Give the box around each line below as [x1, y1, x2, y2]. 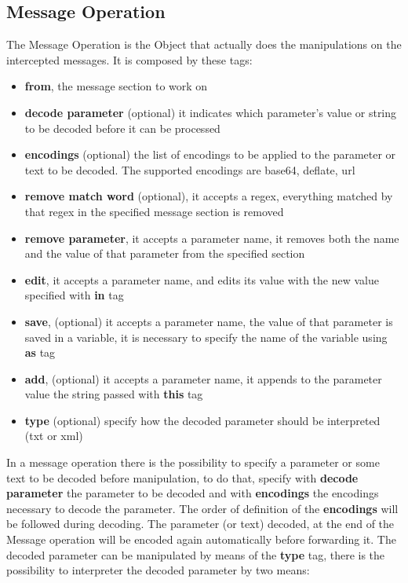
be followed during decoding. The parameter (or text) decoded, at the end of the [6, 515, 395, 532]
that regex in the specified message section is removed [24, 203, 284, 219]
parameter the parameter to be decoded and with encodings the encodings [6, 485, 379, 501]
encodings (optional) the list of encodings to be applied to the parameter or [24, 146, 396, 163]
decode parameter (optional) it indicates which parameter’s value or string [24, 104, 397, 120]
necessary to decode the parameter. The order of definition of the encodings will [6, 500, 399, 516]
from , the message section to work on [24, 78, 208, 94]
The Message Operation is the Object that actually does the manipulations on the [6, 36, 402, 53]
